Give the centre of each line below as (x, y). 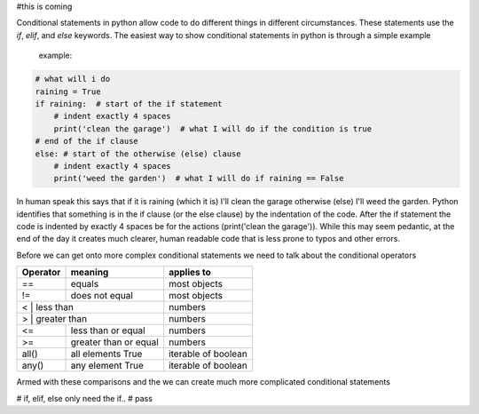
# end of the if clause (87, 141)
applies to (190, 273)
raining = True (68, 92)
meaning (90, 273)
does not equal (102, 296)
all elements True (106, 354)
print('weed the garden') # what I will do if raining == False (199, 179)
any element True (107, 366)
